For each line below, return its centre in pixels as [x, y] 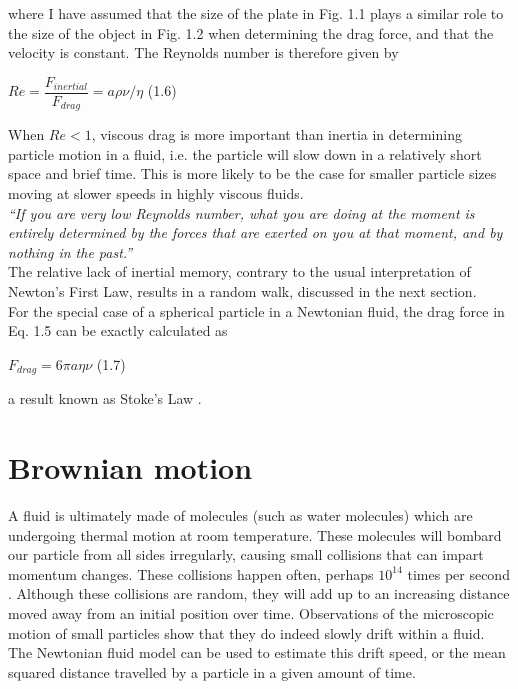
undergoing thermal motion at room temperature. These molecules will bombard [255, 534]
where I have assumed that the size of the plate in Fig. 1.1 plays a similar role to [256, 13]
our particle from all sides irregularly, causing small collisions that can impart [246, 554]
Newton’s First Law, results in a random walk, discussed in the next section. [242, 291]
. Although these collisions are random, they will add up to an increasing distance [259, 593]
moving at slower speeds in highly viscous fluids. [156, 193]
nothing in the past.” [70, 251]
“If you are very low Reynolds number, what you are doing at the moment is [241, 212]
